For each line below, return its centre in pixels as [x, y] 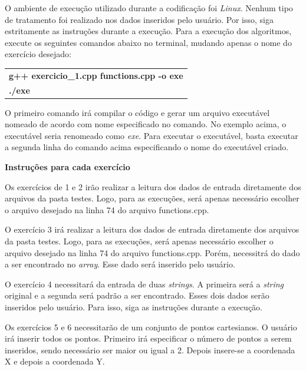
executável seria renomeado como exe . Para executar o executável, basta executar [152, 135]
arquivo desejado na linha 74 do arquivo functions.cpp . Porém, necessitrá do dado [152, 252]
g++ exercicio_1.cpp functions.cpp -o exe [96, 75]
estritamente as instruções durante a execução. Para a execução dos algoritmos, [148, 31]
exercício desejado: [38, 54]
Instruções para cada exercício [68, 167]
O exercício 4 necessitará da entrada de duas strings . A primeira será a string [144, 284]
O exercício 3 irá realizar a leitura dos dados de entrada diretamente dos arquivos [152, 229]
